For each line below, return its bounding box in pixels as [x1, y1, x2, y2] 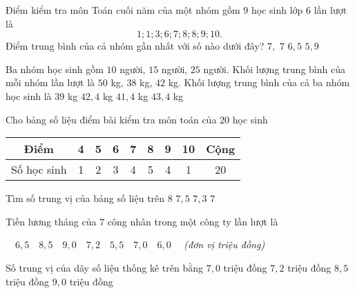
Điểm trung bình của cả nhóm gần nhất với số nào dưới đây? [6, 39, 265, 53]
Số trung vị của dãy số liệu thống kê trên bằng [6, 260, 204, 274]
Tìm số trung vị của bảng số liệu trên [6, 191, 165, 205]
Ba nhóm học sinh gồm [6, 61, 104, 76]
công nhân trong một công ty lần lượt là [107, 214, 278, 228]
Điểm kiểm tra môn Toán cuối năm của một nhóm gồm [6, 3, 240, 17]
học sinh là [6, 88, 52, 103]
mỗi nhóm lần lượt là [6, 75, 95, 90]
